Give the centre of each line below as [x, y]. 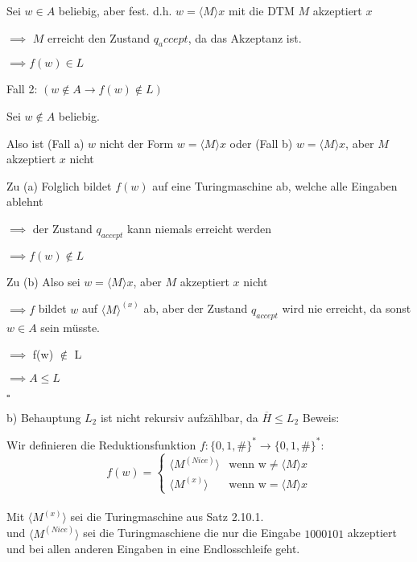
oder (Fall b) [261, 143]
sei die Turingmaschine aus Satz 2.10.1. [167, 517]
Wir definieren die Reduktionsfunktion [101, 444]
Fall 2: [22, 89]
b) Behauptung [44, 417]
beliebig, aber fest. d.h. [115, 10]
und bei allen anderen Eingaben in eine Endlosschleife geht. [153, 549]
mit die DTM [261, 10]
